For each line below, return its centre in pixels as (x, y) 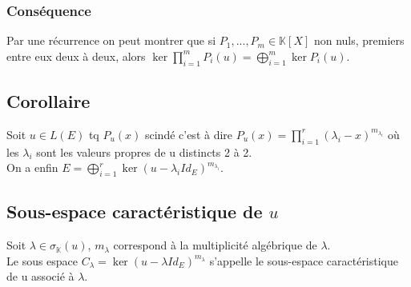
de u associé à (40, 276)
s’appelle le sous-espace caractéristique (304, 260)
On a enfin (32, 167)
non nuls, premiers (359, 40)
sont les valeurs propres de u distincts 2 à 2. (144, 151)
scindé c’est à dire (189, 134)
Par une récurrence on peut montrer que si (111, 40)
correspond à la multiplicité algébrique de (215, 245)
